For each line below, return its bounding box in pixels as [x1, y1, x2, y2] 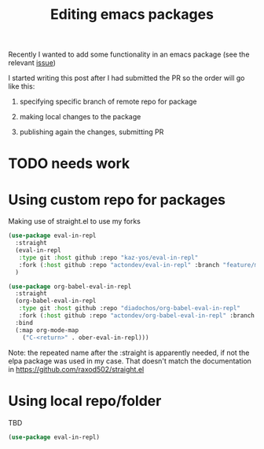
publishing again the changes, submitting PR [19, 127, 164, 137]
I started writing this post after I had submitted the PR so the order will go [8, 73, 245, 83]
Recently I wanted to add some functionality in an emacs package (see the [8, 49, 250, 60]
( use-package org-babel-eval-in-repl [8, 283, 132, 290]
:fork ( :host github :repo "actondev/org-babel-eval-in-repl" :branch [18, 312, 255, 319]
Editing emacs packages [49, 5, 214, 24]
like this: [8, 82, 35, 91]
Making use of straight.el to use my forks [8, 217, 141, 226]
